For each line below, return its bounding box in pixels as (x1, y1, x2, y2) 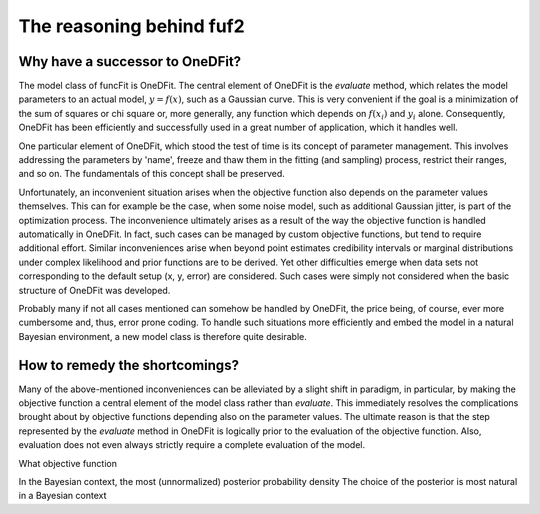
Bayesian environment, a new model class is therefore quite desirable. (18, 330, 307, 342)
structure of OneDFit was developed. (18, 284, 171, 296)
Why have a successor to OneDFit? (18, 53, 242, 70)
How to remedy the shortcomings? (18, 356, 240, 374)
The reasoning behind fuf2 (18, 15, 245, 37)
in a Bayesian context (18, 490, 107, 502)
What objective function (18, 457, 118, 469)
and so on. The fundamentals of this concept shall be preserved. (18, 168, 285, 180)
